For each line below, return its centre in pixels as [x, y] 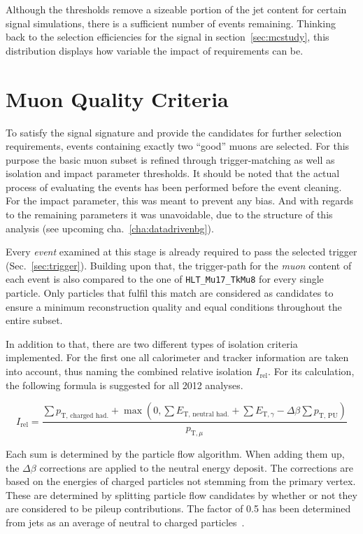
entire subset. [34, 320]
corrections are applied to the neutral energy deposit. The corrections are [196, 467]
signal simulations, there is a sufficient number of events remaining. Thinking [171, 23]
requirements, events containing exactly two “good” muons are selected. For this [178, 146]
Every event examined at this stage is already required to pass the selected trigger [181, 252]
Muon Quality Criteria [117, 98]
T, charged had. [85, 416]
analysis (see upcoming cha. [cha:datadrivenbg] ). [110, 228]
